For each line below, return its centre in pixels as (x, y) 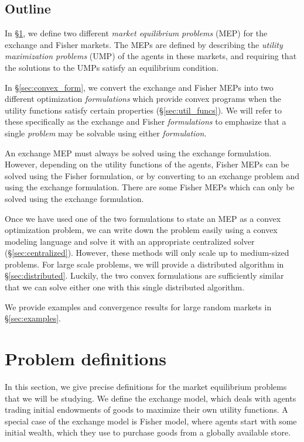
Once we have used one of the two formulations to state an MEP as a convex (143, 218)
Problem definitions (86, 359)
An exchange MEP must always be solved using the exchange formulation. (138, 153)
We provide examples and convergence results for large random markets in (138, 306)
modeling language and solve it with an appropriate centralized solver (130, 241)
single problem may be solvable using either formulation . (106, 133)
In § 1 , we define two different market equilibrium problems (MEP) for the (136, 33)
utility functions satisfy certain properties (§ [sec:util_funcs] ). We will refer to (143, 110)
